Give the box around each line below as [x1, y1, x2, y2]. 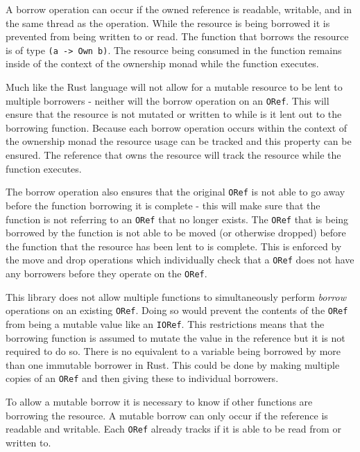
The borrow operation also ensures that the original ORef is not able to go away [6, 184, 345, 199]
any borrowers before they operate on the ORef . [6, 266, 207, 280]
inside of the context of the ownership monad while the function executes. [6, 56, 319, 71]
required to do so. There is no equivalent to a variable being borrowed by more [6, 344, 341, 358]
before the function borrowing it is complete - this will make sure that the [6, 198, 320, 212]
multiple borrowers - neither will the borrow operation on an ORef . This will [6, 93, 329, 107]
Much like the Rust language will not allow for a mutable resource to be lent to [6, 80, 343, 94]
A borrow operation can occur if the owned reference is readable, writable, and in [6, 2, 352, 16]
